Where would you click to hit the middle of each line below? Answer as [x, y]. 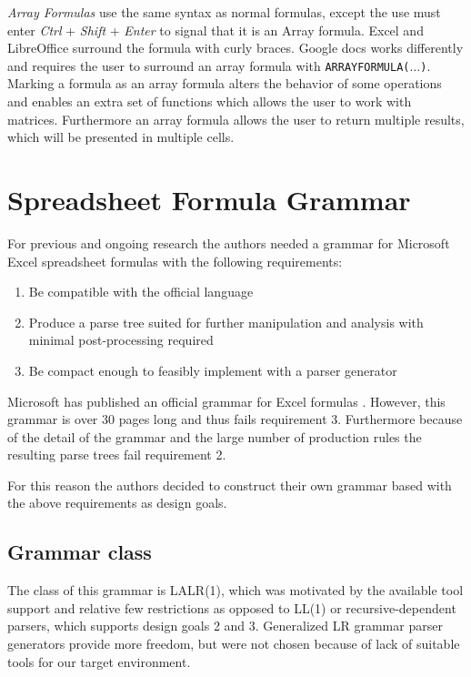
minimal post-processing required [121, 340]
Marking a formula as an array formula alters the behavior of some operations [225, 83]
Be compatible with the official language [141, 292]
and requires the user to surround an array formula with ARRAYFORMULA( [209, 65]
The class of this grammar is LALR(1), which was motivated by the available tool [235, 590]
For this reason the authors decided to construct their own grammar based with [230, 485]
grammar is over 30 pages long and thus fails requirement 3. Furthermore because [235, 419]
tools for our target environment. [99, 661]
